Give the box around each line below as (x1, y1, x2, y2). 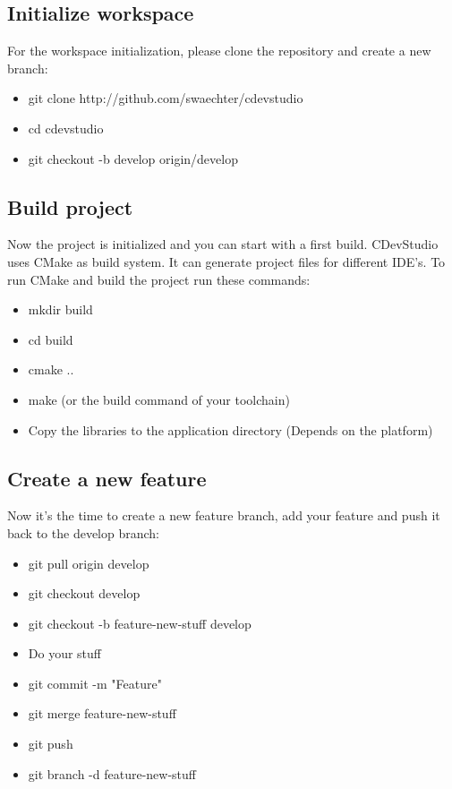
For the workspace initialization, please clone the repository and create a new (7, 41, 431, 60)
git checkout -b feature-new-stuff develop (28, 613, 252, 632)
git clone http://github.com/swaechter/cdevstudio (28, 89, 303, 107)
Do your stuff (28, 644, 101, 663)
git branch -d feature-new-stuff (28, 764, 197, 783)
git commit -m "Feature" (28, 673, 162, 692)
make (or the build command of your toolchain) (28, 390, 290, 408)
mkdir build (28, 300, 93, 319)
